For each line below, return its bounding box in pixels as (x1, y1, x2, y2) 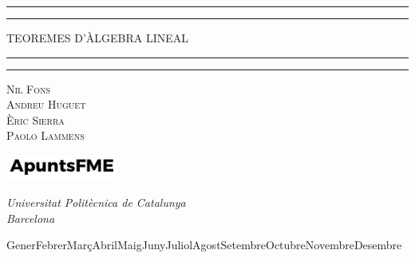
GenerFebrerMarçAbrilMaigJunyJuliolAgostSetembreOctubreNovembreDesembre (6, 236, 402, 253)
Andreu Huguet (6, 96, 86, 113)
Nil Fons (6, 80, 51, 97)
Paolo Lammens (6, 127, 85, 144)
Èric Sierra (6, 111, 65, 128)
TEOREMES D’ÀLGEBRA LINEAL (6, 30, 189, 46)
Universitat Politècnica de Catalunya (6, 194, 186, 211)
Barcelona (6, 209, 55, 226)
